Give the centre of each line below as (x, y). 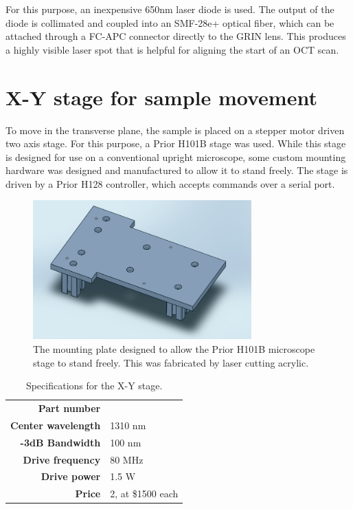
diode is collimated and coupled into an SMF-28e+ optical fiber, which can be (170, 22)
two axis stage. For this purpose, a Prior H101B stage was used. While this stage (176, 143)
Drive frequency (62, 459)
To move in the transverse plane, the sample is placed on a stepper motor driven (175, 130)
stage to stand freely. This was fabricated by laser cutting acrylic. (171, 362)
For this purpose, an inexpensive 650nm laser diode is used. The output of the (170, 9)
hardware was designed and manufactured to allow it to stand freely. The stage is (177, 170)
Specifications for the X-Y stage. (94, 386)
